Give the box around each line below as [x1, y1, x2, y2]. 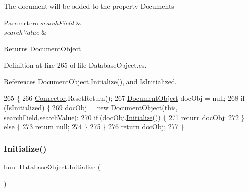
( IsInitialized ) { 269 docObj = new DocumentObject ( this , [4, 102, 178, 113]
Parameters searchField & [4, 17, 81, 27]
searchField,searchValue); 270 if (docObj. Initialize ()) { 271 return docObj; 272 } [4, 112, 245, 122]
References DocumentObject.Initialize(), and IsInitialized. [4, 76, 177, 86]
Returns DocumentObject [4, 43, 81, 53]
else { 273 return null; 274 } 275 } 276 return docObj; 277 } [4, 121, 184, 132]
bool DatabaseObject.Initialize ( [4, 162, 100, 172]
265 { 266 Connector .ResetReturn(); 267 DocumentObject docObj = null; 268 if [4, 93, 245, 103]
